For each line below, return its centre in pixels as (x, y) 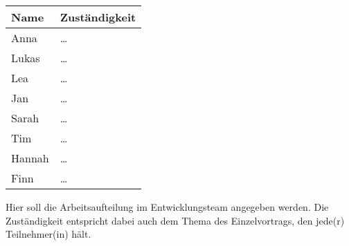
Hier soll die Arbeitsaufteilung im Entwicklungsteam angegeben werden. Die (167, 207)
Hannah (30, 158)
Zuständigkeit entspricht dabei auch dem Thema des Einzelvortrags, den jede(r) (175, 220)
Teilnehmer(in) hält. (48, 234)
